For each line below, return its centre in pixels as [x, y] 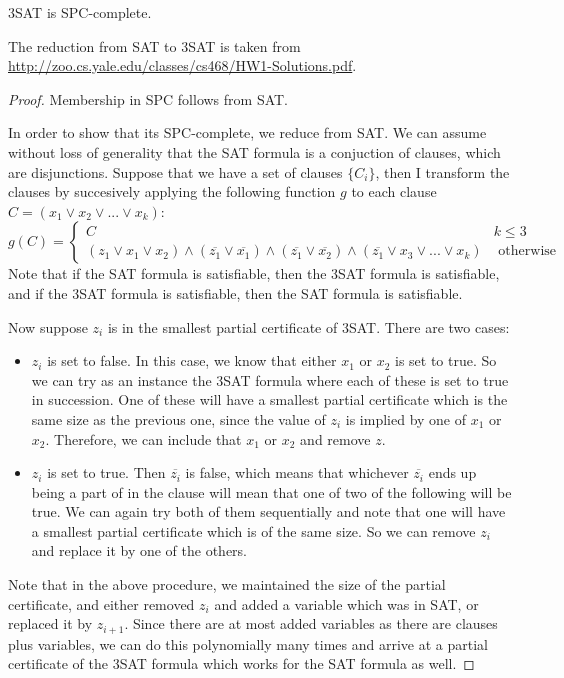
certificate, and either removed [101, 603]
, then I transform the [442, 171]
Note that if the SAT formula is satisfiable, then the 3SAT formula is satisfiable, [254, 273]
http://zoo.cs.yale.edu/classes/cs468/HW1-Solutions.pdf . [182, 65]
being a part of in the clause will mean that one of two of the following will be [271, 491]
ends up [452, 472]
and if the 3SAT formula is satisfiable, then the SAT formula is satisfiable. [235, 292]
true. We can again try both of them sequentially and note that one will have [268, 511]
